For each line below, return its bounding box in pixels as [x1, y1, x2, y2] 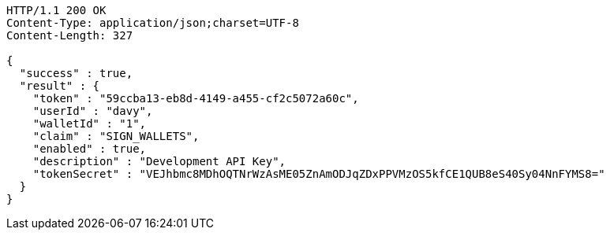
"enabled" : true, [32, 142, 147, 155]
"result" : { [19, 79, 100, 92]
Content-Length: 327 [6, 29, 133, 42]
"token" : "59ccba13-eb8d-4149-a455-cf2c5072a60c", [32, 92, 359, 105]
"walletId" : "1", [32, 117, 147, 130]
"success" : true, [19, 67, 133, 79]
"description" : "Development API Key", [32, 155, 286, 168]
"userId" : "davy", [32, 105, 153, 117]
